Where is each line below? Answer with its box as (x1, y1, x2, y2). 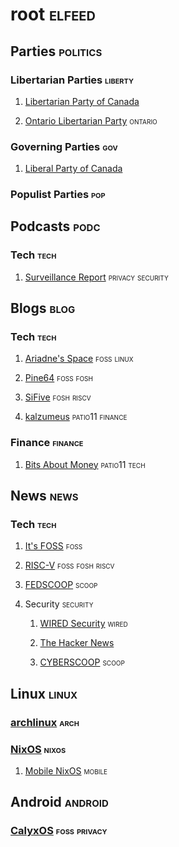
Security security (24, 598, 94, 610)
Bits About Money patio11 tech (24, 458, 146, 470)
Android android (10, 794, 109, 811)
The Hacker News (39, 637, 115, 649)
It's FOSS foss (24, 540, 83, 552)
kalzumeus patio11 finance (24, 411, 128, 423)
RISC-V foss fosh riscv (24, 559, 115, 572)
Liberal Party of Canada (24, 163, 123, 175)
